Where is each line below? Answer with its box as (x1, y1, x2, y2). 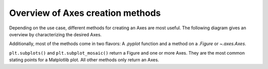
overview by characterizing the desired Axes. (9, 31, 102, 37)
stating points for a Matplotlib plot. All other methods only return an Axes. (9, 57, 159, 63)
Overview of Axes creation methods (9, 7, 161, 18)
